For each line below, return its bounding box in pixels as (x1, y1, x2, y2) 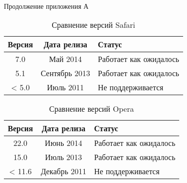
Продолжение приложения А (4, 1, 89, 11)
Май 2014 (49, 53, 82, 64)
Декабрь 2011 (40, 165, 87, 177)
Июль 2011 (47, 81, 84, 93)
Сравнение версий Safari (52, 19, 135, 30)
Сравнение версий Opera (49, 102, 134, 114)
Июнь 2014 (45, 137, 82, 148)
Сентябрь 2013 (40, 67, 91, 79)
